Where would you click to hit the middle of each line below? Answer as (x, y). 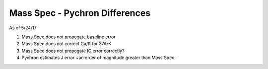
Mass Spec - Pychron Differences (80, 13)
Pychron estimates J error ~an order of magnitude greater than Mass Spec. (99, 58)
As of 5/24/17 (23, 28)
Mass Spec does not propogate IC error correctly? (73, 51)
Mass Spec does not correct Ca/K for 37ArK (67, 44)
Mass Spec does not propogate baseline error (69, 37)
